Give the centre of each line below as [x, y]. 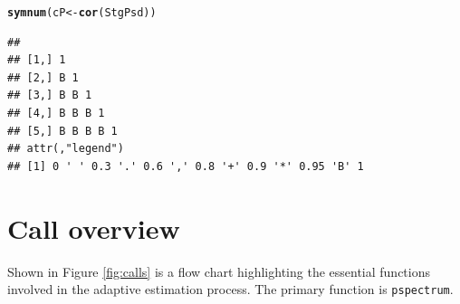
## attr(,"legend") [66, 149]
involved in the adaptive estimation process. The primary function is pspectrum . [230, 289]
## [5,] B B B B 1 [62, 131]
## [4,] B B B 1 [56, 114]
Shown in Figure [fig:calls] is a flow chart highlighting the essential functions [219, 271]
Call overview [94, 228]
